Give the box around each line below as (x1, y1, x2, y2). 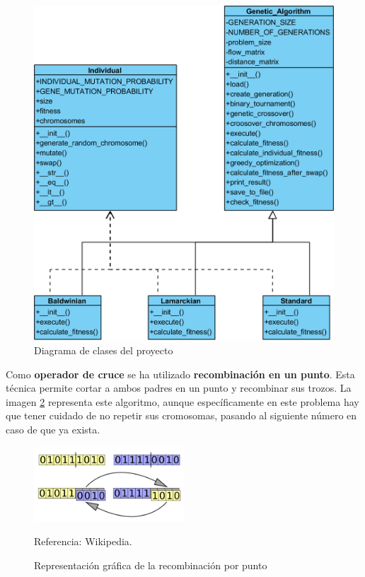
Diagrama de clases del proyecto (34, 343, 173, 358)
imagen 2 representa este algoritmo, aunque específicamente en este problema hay (6, 394, 359, 409)
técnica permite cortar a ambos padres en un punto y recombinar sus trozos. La (6, 380, 352, 395)
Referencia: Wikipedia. (34, 534, 132, 549)
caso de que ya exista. (6, 422, 100, 437)
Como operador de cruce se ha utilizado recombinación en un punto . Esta (6, 366, 355, 381)
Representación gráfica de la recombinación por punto (34, 557, 267, 572)
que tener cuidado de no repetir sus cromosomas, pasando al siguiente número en (6, 408, 357, 423)
